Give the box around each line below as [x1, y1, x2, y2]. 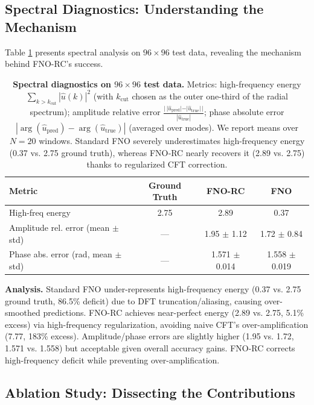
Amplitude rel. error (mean [9, 221, 110, 233]
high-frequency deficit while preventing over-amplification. [5, 353, 220, 366]
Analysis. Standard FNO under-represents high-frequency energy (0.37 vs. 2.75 [5, 283, 301, 295]
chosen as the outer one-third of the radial [132, 89, 289, 102]
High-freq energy [9, 206, 71, 219]
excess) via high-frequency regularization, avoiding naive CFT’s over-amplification [5, 318, 309, 330]
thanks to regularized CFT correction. [86, 158, 228, 171]
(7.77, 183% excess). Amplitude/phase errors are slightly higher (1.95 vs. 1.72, [5, 330, 294, 342]
